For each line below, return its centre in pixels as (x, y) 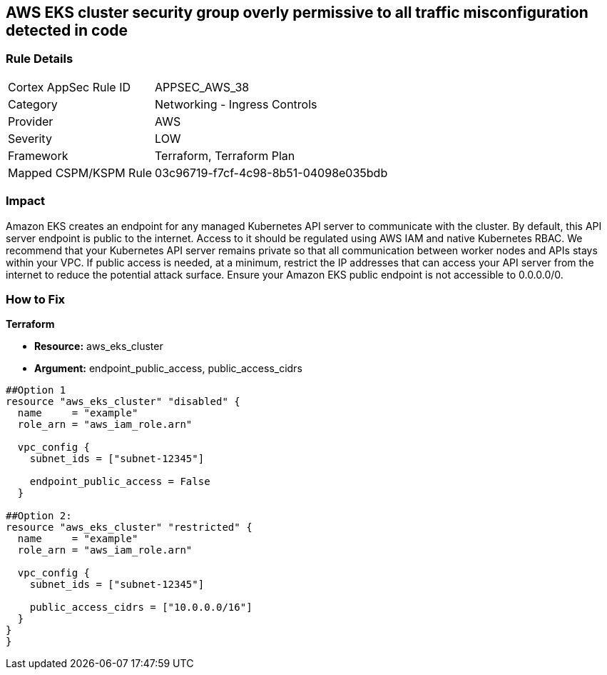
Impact (26, 201)
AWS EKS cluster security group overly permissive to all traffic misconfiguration (297, 12)
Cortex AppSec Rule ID (70, 87)
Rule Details (40, 59)
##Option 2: (39, 516)
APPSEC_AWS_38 (202, 87)
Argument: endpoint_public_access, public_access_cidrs (168, 369)
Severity (30, 138)
